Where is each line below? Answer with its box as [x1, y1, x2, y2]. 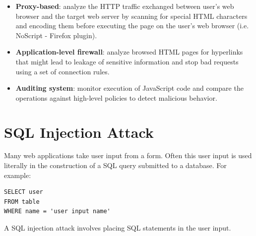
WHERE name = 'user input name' [4, 208, 111, 215]
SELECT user [4, 188, 43, 196]
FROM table [4, 198, 40, 205]
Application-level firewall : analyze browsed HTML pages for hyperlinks [15, 47, 243, 57]
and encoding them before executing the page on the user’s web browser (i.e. [15, 20, 249, 31]
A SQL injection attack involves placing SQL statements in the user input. [4, 223, 231, 233]
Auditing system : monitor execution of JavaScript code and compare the [15, 83, 244, 93]
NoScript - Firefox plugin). [15, 30, 97, 40]
